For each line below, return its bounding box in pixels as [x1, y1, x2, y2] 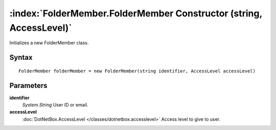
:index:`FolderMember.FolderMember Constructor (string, [9, 8, 263, 19]
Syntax [9, 53, 33, 62]
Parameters [9, 81, 48, 90]
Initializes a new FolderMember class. [9, 40, 89, 46]
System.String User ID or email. [22, 102, 88, 108]
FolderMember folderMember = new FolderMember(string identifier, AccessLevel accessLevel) [18, 68, 256, 74]
